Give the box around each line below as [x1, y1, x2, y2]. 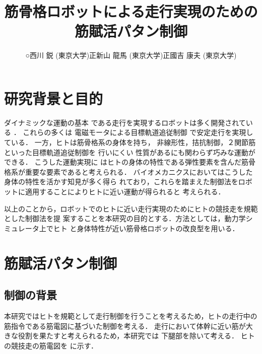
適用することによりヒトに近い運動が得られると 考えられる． [25, 186, 225, 196]
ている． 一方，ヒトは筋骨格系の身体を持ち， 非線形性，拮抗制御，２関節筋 [4, 137, 256, 148]
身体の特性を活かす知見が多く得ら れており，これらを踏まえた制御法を [4, 176, 238, 187]
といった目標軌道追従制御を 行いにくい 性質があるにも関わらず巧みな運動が [4, 147, 255, 157]
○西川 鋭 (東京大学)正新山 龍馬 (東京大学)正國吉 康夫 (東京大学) [25, 50, 237, 60]
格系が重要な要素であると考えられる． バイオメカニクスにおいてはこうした [4, 166, 253, 177]
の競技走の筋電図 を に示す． [4, 340, 98, 350]
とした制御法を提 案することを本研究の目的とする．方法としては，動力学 [4, 213, 246, 224]
